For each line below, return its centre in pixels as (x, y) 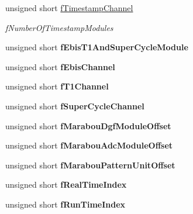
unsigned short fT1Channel (57, 86)
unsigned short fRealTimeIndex (66, 184)
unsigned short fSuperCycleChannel (75, 106)
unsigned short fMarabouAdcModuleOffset (89, 145)
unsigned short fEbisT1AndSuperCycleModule (97, 47)
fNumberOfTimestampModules (59, 27)
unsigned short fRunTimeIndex (66, 204)
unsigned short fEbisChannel (60, 66)
